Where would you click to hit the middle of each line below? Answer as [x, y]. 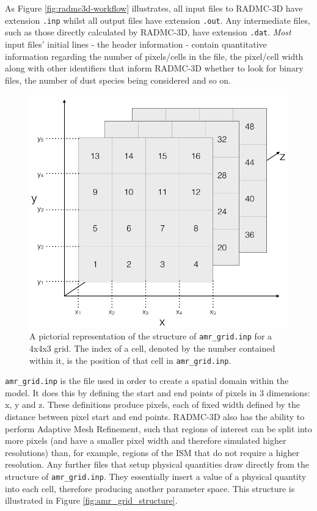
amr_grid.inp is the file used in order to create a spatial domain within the [147, 381]
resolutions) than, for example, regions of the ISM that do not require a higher [152, 452]
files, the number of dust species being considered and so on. [118, 80]
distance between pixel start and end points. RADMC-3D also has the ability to [155, 417]
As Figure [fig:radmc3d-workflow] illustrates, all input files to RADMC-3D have [154, 8]
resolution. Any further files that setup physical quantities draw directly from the [157, 464]
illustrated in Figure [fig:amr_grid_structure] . [91, 500]
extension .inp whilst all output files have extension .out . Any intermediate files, [158, 20]
